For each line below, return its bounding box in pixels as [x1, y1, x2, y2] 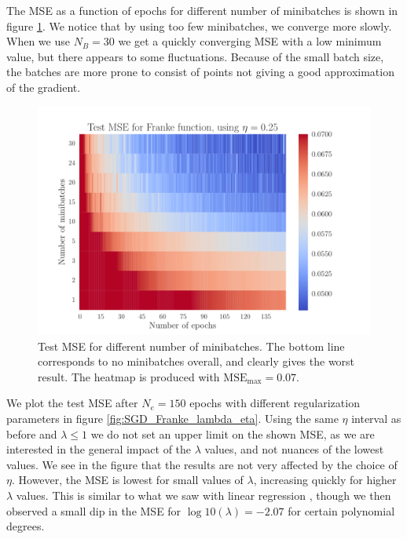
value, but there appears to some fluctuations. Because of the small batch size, [6, 48, 384, 64]
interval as [351, 410, 401, 427]
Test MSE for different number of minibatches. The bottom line [38, 337, 345, 354]
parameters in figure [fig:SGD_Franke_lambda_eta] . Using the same [6, 410, 339, 427]
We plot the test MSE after [6, 395, 138, 411]
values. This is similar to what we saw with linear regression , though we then [16, 487, 391, 503]
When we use [6, 33, 70, 49]
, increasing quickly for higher [253, 472, 397, 488]
